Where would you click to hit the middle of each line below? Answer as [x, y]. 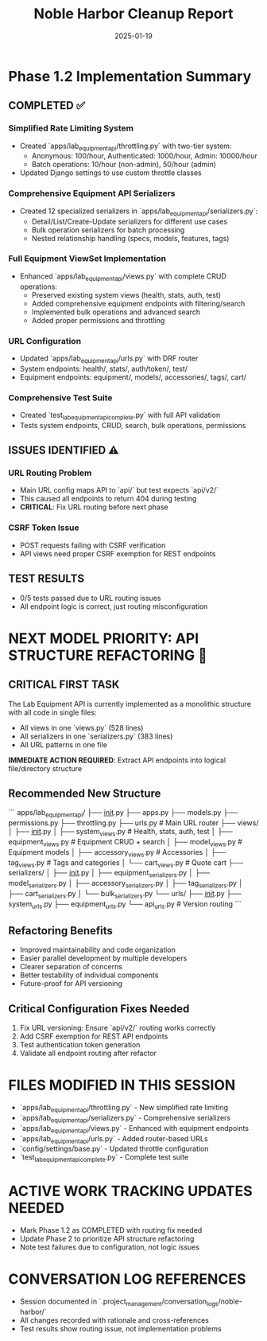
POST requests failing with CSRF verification [93, 545]
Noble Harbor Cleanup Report [133, 14]
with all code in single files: [52, 712]
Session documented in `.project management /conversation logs [119, 1302]
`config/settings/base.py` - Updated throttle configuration [114, 1149]
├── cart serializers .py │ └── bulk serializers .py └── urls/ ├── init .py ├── [125, 894]
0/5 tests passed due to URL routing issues [90, 598]
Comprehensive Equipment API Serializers [92, 193]
